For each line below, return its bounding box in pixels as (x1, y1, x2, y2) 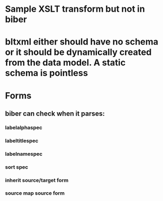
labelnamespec (5, 151, 43, 157)
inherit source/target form (5, 176, 69, 183)
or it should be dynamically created (5, 47, 152, 58)
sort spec (5, 163, 28, 170)
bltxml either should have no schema (5, 36, 159, 48)
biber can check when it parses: (5, 109, 105, 118)
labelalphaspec (5, 124, 43, 131)
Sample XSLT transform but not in (5, 3, 145, 15)
